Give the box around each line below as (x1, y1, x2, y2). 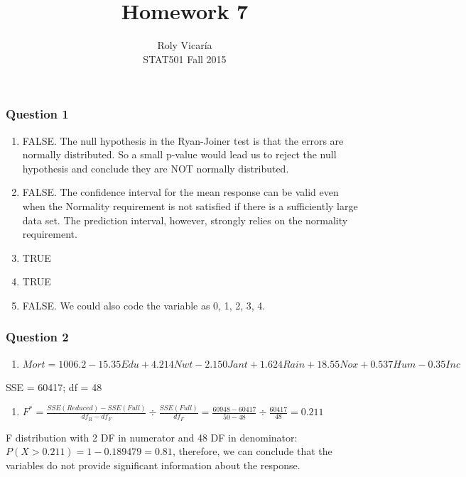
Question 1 (6, 105, 69, 123)
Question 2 (6, 328, 69, 346)
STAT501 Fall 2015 (143, 51, 227, 66)
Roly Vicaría (157, 38, 212, 53)
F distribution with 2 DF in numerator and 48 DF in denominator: (6, 429, 298, 444)
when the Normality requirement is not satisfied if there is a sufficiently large (22, 198, 358, 213)
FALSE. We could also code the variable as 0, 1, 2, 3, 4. (22, 297, 266, 312)
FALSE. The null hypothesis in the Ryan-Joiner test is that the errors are (22, 133, 344, 148)
